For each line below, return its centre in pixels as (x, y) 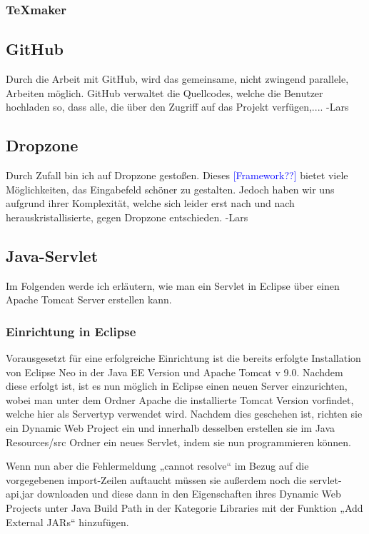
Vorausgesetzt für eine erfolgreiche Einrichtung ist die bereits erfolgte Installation (183, 358)
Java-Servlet (52, 255)
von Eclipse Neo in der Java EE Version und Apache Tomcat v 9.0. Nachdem (175, 372)
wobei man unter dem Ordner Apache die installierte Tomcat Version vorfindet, (180, 399)
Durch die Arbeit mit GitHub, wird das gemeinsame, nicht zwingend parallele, (177, 79)
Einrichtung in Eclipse (71, 331)
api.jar (20, 494)
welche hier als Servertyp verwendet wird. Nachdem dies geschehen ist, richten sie (184, 414)
